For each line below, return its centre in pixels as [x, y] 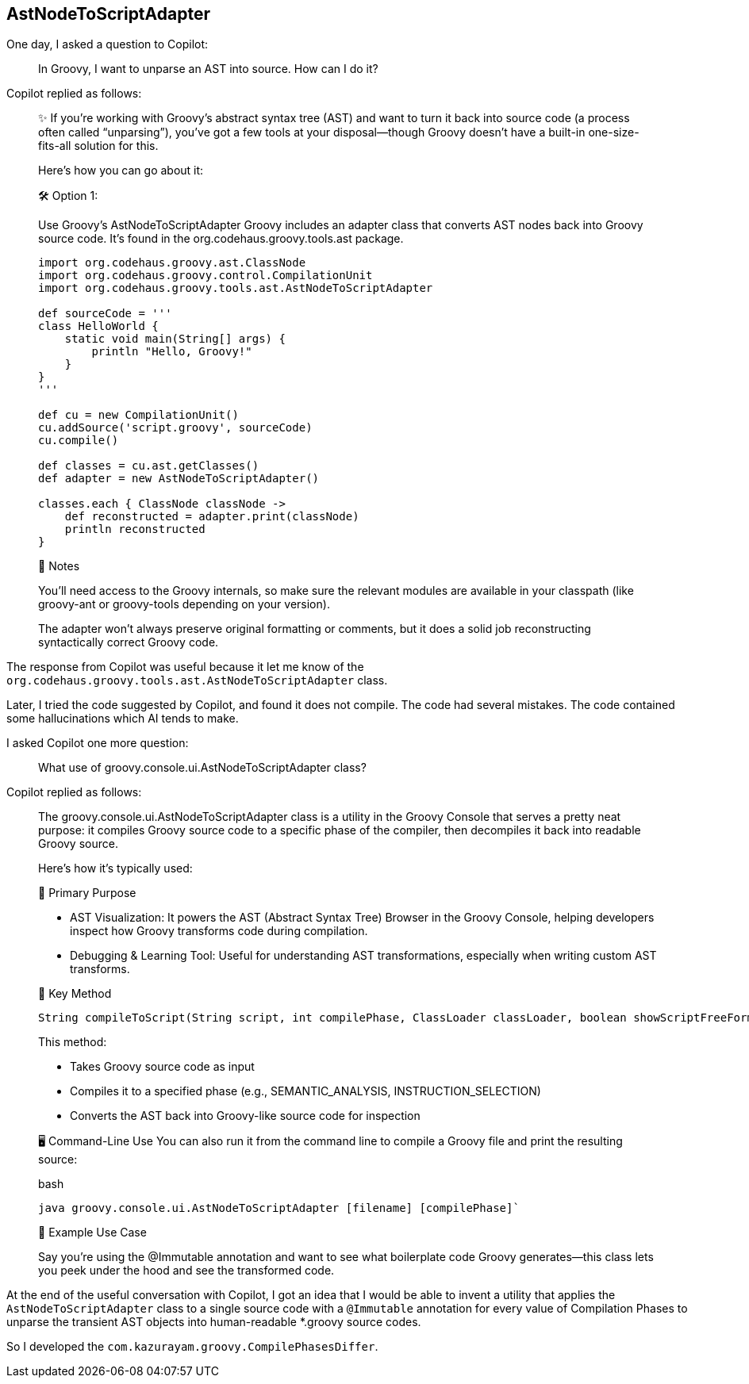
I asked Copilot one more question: [98, 743]
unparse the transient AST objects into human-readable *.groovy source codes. [214, 1322]
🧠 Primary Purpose [87, 893]
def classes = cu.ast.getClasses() [149, 466]
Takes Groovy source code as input [162, 1067]
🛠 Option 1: [68, 196]
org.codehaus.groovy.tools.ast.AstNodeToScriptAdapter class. [197, 680]
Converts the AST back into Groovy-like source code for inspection [245, 1116]
